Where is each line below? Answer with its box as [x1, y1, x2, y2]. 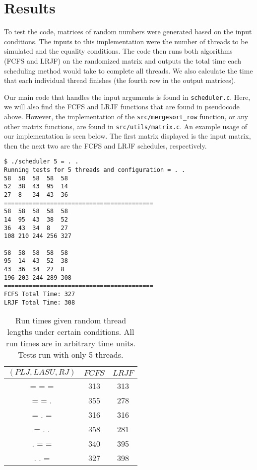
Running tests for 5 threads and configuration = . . [4, 166, 186, 174]
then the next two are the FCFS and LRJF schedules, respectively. [4, 140, 207, 151]
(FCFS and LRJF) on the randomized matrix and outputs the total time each [4, 55, 242, 66]
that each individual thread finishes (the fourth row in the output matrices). [4, 75, 236, 85]
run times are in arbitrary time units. [5, 337, 136, 349]
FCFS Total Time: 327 [4, 290, 75, 298]
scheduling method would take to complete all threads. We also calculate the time [4, 65, 253, 76]
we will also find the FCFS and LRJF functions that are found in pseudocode [4, 101, 240, 112]
